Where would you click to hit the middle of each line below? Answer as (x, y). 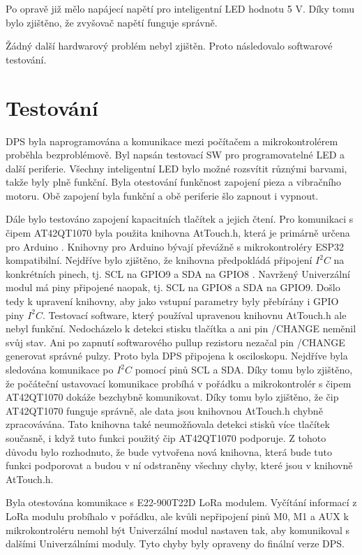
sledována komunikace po (60, 369)
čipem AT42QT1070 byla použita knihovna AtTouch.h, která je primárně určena (178, 233)
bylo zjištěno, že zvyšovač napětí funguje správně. (112, 22)
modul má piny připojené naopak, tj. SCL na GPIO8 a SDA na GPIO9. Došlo (173, 287)
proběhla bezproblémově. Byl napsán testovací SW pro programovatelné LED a (175, 155)
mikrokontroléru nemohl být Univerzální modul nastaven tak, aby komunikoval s (178, 530)
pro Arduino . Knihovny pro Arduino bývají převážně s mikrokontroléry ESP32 (175, 246)
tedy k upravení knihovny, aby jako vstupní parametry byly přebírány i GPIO (172, 301)
